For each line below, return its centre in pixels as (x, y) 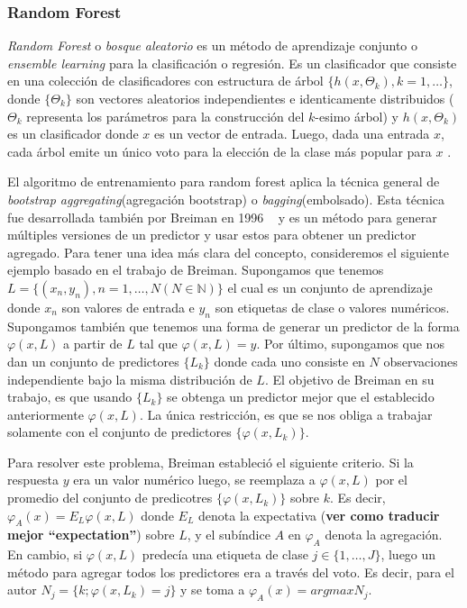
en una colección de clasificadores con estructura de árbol (165, 81)
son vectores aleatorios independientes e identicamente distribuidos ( (265, 98)
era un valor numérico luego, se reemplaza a (194, 480)
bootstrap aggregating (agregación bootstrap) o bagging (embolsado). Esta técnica (226, 199)
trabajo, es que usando (70, 397)
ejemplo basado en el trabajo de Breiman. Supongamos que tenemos (196, 270)
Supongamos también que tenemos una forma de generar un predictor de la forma (233, 326)
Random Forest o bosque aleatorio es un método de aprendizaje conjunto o (213, 45)
